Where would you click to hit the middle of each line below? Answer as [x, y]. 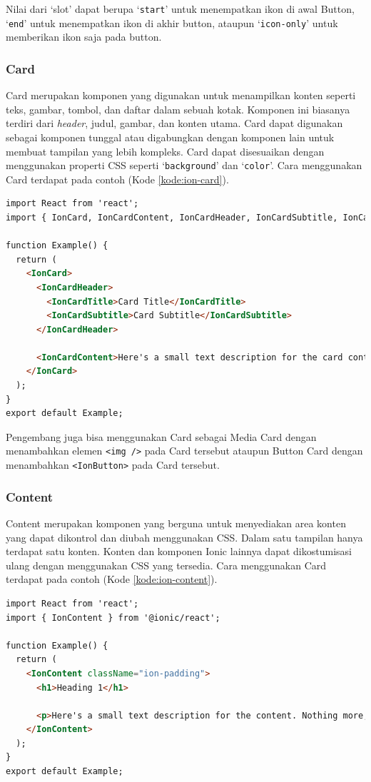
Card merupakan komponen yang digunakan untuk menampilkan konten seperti [181, 95]
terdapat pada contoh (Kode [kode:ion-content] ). [112, 579]
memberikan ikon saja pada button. [84, 37]
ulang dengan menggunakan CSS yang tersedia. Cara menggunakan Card [166, 565]
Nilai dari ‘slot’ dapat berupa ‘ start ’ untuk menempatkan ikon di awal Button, [180, 9]
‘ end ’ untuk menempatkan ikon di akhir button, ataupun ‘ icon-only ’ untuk [172, 22]
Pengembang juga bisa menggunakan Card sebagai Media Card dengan [161, 436]
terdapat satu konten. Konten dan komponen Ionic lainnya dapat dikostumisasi [179, 551]
